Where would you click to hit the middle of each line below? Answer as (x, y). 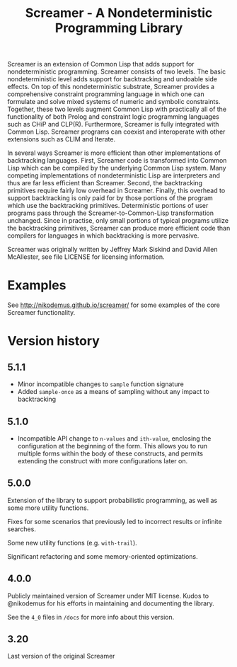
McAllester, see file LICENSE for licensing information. (86, 257)
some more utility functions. (48, 508)
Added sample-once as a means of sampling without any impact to (114, 392)
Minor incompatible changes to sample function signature (100, 384)
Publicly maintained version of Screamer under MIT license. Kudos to (108, 596)
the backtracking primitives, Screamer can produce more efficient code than (119, 228)
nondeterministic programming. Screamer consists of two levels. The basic (117, 71)
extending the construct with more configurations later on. (103, 460)
